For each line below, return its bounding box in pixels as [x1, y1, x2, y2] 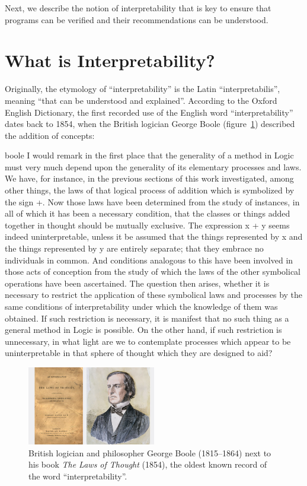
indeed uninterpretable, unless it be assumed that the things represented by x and [5, 230, 303, 243]
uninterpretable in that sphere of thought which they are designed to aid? [5, 347, 273, 359]
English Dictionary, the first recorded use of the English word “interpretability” [5, 106, 293, 118]
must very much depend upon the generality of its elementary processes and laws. [5, 160, 302, 173]
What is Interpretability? [5, 48, 215, 72]
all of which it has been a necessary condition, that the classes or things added [5, 207, 290, 220]
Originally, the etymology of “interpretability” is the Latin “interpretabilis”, [5, 82, 280, 95]
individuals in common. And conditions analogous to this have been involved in [5, 253, 293, 266]
